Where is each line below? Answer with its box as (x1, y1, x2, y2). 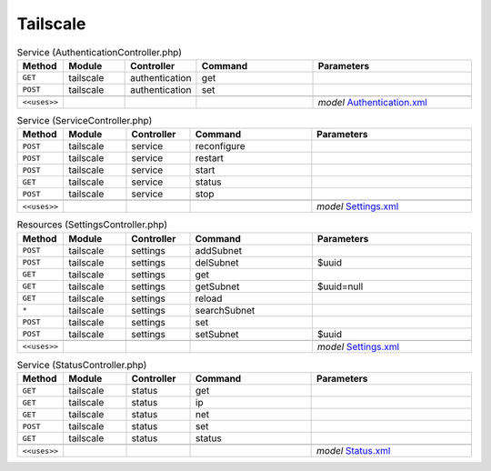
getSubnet (195, 280, 240, 293)
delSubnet (195, 256, 240, 268)
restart (195, 152, 225, 165)
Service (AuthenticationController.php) (16, 45, 182, 58)
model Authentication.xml (317, 95, 427, 108)
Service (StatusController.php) (16, 358, 147, 371)
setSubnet (195, 327, 240, 340)
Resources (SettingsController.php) (16, 218, 168, 231)
